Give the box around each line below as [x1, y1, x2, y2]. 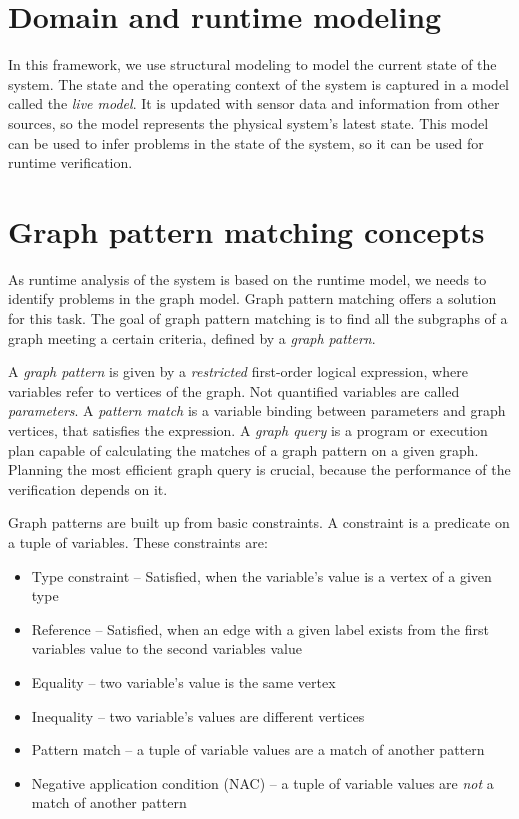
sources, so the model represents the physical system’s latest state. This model [8, 112, 489, 133]
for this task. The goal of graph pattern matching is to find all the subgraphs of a [8, 308, 508, 328]
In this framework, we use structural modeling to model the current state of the [8, 54, 497, 75]
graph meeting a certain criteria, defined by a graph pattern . [8, 327, 376, 348]
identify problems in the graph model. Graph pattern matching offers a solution [8, 288, 497, 309]
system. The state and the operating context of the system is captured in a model [8, 73, 509, 94]
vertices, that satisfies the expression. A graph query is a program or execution [8, 419, 488, 440]
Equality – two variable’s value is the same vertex [31, 671, 336, 692]
